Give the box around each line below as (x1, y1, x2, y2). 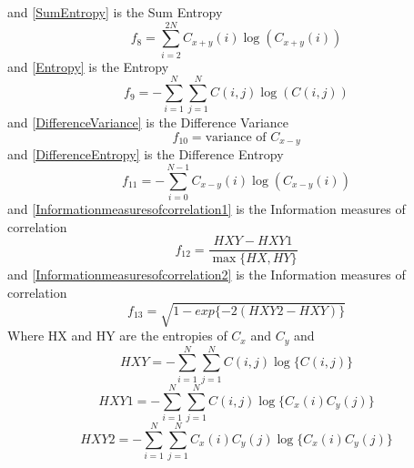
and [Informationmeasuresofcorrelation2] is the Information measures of (7, 265, 406, 284)
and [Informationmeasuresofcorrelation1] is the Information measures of (7, 199, 406, 219)
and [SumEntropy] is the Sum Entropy (7, 3, 223, 21)
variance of (205, 131, 267, 145)
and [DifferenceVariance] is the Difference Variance (7, 113, 289, 132)
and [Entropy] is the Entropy (7, 56, 169, 76)
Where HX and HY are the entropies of (7, 326, 227, 345)
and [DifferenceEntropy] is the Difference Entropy (7, 145, 284, 164)
